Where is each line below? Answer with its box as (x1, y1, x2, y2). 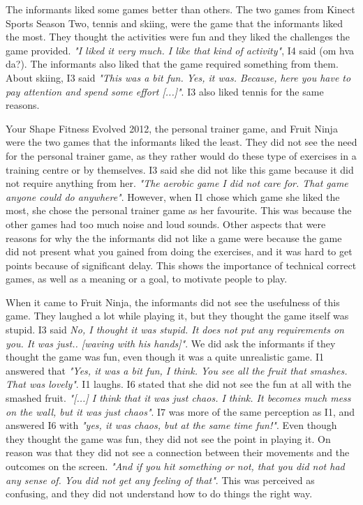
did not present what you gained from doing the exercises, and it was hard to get (6, 244, 353, 259)
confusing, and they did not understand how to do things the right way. (6, 486, 313, 501)
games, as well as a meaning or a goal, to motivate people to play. (6, 271, 288, 286)
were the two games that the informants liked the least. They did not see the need (6, 135, 357, 149)
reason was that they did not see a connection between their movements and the (6, 445, 350, 460)
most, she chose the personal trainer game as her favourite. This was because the (6, 203, 352, 218)
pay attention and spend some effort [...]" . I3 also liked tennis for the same (6, 84, 324, 98)
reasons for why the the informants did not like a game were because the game (6, 230, 342, 245)
